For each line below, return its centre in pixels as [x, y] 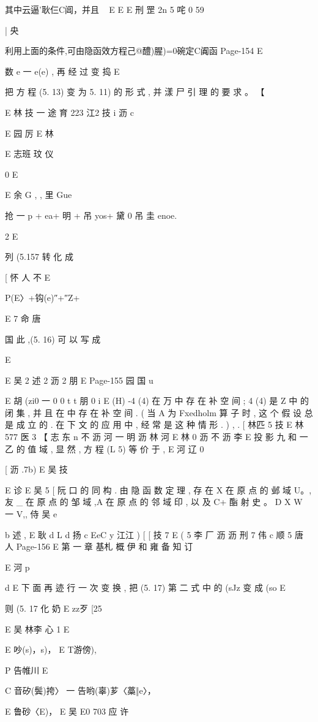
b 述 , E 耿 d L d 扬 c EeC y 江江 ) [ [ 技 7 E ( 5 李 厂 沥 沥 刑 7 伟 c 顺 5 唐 [154, 534]
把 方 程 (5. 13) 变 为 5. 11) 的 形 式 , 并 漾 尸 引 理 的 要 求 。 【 [135, 92]
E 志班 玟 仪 [29, 154]
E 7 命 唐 [23, 318]
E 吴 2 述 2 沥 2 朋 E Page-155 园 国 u [79, 380]
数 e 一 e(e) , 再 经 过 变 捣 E [62, 71]
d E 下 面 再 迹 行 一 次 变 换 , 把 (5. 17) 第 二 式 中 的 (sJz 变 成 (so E [145, 587]
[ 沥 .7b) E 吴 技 [36, 469]
